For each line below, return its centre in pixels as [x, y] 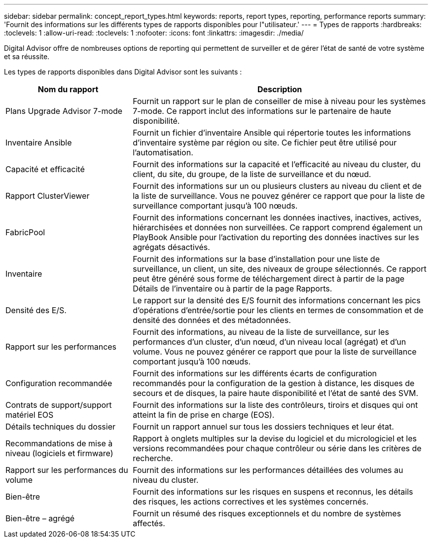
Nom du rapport [68, 89]
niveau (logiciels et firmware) [59, 453]
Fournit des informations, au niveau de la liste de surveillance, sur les [261, 332]
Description [280, 89]
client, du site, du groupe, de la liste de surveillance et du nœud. [252, 174]
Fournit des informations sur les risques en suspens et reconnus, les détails [273, 492]
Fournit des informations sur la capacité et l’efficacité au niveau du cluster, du [277, 164]
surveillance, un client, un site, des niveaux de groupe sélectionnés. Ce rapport [280, 269]
